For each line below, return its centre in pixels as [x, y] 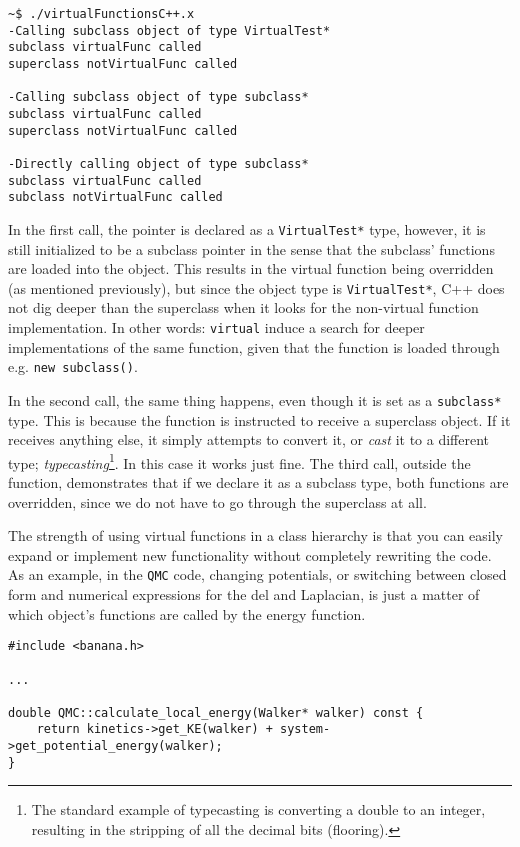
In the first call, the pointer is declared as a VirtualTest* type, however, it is [247, 228]
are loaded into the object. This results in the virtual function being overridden [251, 268]
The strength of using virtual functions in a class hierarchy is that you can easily [255, 535]
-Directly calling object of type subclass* [158, 163]
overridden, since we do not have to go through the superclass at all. [217, 501]
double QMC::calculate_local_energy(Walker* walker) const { [216, 712]
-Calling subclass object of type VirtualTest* [169, 30]
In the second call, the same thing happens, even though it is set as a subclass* [255, 399]
